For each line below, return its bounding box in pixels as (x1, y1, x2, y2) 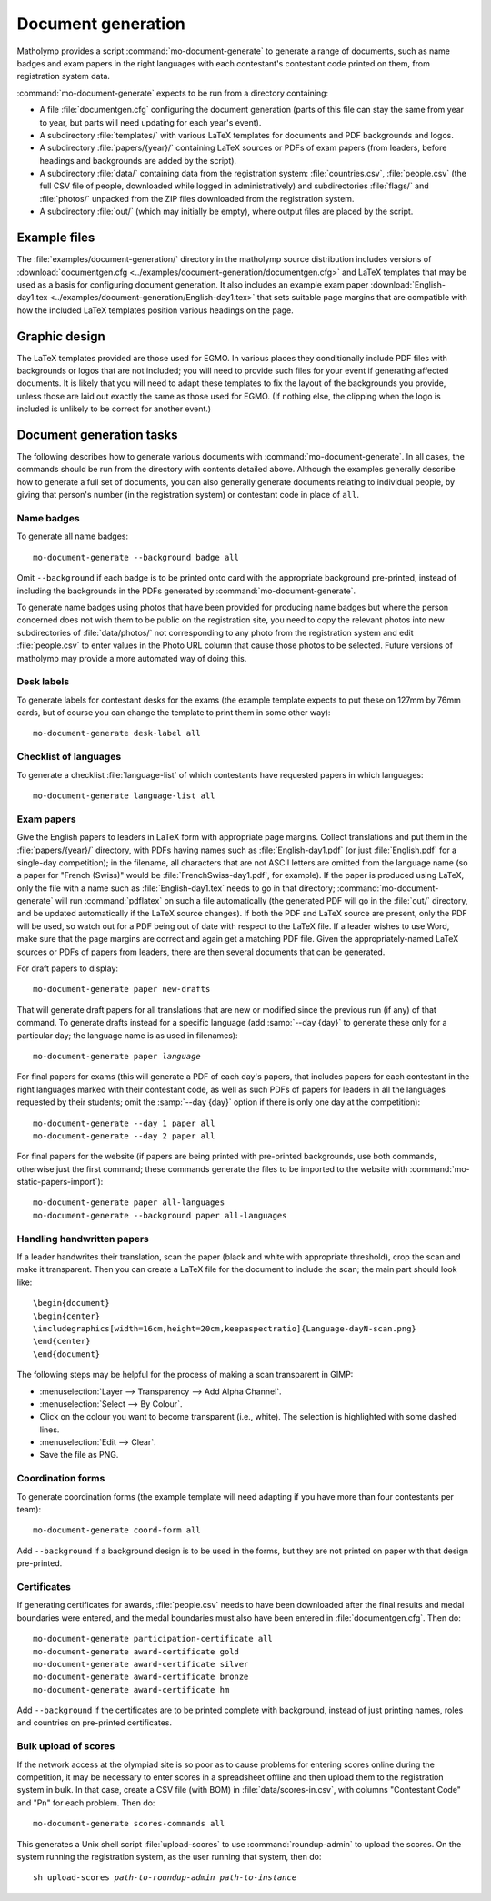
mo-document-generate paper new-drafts (33, 984, 211, 995)
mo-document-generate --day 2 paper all (33, 1130, 215, 1141)
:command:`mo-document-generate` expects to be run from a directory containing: (16, 87, 329, 98)
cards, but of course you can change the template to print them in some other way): (16, 707, 331, 718)
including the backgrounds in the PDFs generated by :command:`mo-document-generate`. (16, 585, 356, 596)
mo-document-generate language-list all (33, 790, 215, 801)
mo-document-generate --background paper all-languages (33, 1210, 287, 1220)
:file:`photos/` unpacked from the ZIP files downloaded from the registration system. (39, 193, 355, 204)
